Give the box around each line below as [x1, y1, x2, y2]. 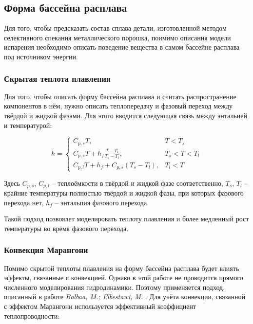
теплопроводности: [4, 310, 60, 321]
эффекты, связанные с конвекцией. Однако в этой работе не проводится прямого [4, 272, 243, 283]
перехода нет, [4, 197, 44, 207]
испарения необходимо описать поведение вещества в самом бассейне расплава [4, 42, 240, 52]
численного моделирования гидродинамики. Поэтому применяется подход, [4, 282, 225, 292]
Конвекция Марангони [4, 244, 88, 256]
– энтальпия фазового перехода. [55, 197, 149, 207]
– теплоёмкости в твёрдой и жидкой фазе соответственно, [52, 178, 223, 188]
